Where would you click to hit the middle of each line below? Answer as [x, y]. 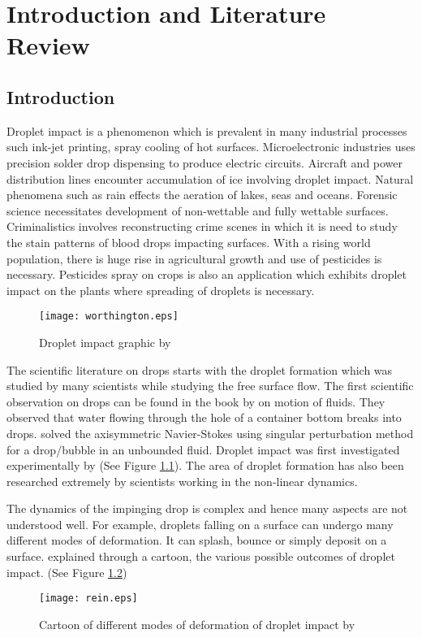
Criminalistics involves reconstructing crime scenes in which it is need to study [202, 226]
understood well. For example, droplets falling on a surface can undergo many [200, 524]
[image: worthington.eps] [109, 317]
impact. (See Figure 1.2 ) [67, 572]
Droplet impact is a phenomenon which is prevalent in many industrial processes [207, 130]
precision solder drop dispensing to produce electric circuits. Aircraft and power [205, 162]
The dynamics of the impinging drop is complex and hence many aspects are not [207, 508]
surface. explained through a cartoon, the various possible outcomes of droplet [201, 556]
